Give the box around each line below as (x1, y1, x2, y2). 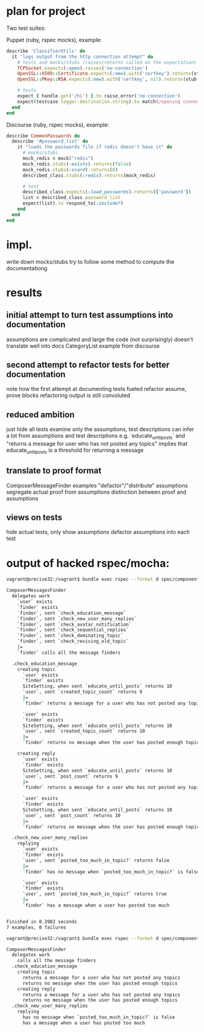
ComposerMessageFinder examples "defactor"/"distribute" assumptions (6, 482, 188, 489)
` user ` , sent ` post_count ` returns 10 (22, 812, 121, 818)
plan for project (6, 4, 86, 18)
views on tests (6, 513, 63, 523)
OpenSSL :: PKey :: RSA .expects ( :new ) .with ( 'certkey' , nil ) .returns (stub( (17, 76, 200, 83)
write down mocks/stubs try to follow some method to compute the (6, 258, 175, 265)
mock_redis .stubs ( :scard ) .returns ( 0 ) (22, 166, 118, 173)
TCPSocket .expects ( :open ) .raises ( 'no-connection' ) (17, 65, 148, 71)
